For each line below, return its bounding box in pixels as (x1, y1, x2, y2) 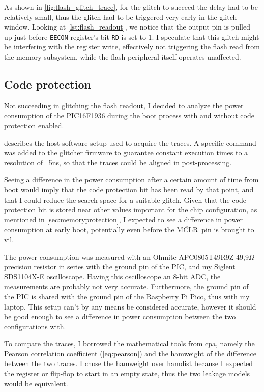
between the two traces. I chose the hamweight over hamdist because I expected (4, 358, 253, 369)
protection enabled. (4, 120, 64, 131)
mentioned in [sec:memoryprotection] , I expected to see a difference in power (4, 214, 243, 225)
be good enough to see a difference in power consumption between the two (4, 311, 236, 322)
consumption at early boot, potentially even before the (4, 224, 174, 235)
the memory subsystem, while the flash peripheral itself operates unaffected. (4, 51, 241, 62)
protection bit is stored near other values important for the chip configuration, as (4, 204, 257, 215)
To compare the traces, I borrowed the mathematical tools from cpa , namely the (4, 338, 255, 349)
